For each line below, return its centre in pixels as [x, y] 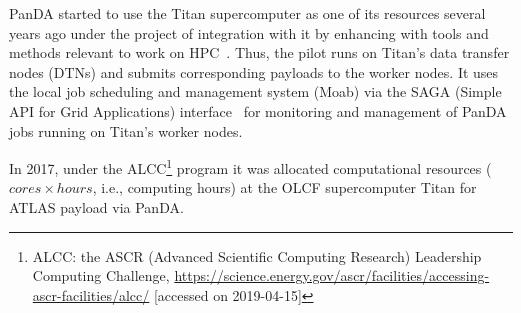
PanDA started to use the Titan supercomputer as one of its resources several [247, 13]
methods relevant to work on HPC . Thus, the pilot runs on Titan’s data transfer [259, 52]
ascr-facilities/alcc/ [91, 294]
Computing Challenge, [101, 275]
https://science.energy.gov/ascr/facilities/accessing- [332, 275]
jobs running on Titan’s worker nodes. [126, 130]
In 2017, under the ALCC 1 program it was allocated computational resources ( [250, 166]
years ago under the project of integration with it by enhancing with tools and [249, 32]
